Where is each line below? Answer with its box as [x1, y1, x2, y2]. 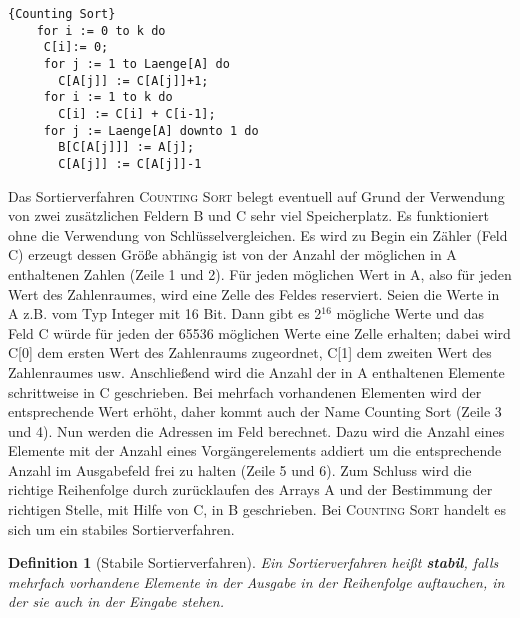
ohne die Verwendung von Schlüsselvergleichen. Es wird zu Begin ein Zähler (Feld [8, 224, 508, 245]
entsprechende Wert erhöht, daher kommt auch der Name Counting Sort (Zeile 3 [8, 401, 502, 422]
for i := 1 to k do [43, 90, 173, 105]
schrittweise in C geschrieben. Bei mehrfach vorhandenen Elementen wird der [8, 381, 482, 402]
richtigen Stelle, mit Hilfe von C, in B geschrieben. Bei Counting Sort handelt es [8, 499, 507, 520]
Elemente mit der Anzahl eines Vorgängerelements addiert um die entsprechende [8, 440, 502, 461]
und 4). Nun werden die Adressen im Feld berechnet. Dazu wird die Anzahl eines [8, 420, 505, 441]
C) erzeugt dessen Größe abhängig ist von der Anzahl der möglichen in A [8, 244, 457, 265]
